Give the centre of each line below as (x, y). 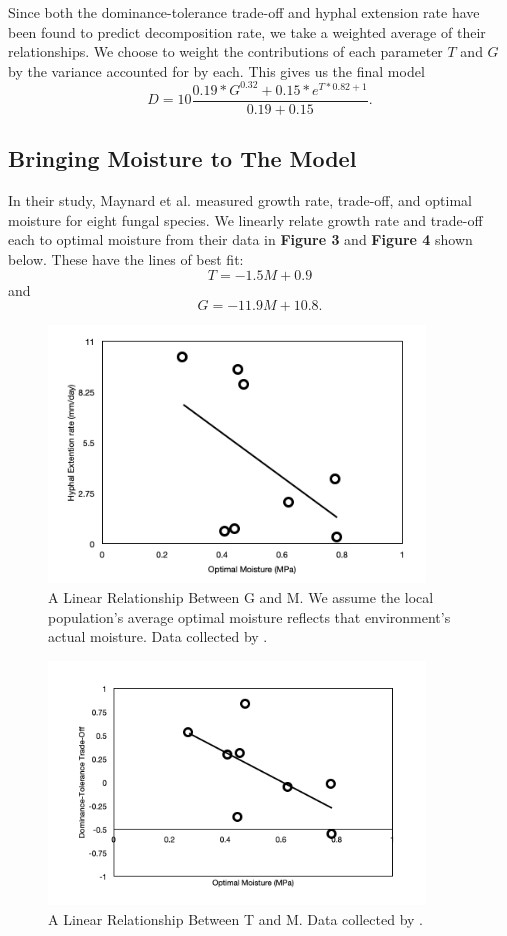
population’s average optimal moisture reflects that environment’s (249, 616)
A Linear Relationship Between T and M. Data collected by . (235, 918)
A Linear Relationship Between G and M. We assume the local (241, 597)
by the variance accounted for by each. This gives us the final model (216, 70)
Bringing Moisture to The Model (182, 158)
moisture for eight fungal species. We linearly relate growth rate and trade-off (245, 219)
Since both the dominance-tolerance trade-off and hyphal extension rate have (244, 12)
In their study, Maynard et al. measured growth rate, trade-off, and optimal (240, 200)
